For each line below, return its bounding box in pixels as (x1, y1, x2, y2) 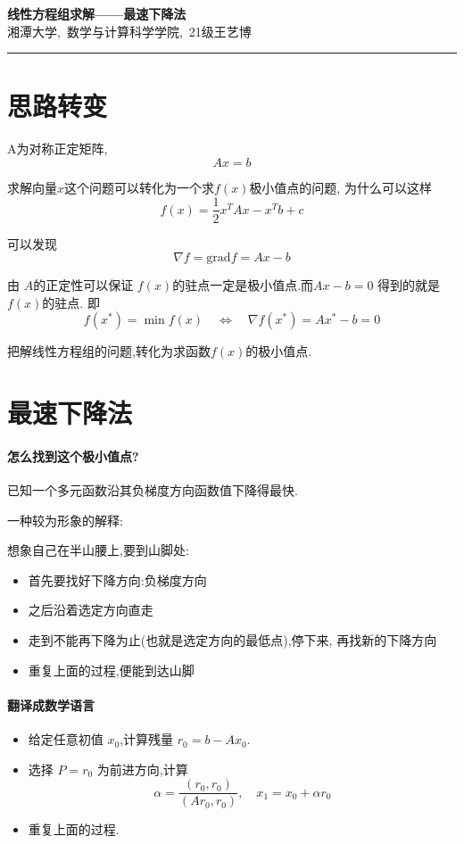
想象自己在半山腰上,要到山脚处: (7, 541, 189, 559)
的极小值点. (245, 342, 312, 360)
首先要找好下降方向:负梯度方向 (28, 570, 207, 589)
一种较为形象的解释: (7, 510, 123, 529)
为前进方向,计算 (96, 759, 188, 778)
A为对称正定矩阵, (7, 139, 108, 158)
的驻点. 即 (42, 293, 100, 311)
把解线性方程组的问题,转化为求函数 (7, 342, 211, 360)
